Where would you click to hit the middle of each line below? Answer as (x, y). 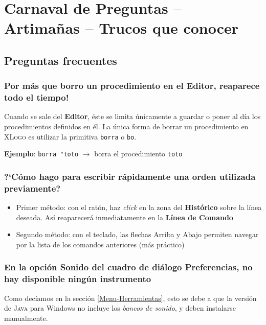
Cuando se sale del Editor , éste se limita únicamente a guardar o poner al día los (132, 116)
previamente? (32, 188)
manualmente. (26, 318)
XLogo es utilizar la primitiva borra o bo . (70, 136)
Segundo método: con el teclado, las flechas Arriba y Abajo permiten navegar (137, 234)
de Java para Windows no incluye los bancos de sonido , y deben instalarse (120, 308)
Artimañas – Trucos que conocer (121, 28)
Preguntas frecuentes (61, 60)
